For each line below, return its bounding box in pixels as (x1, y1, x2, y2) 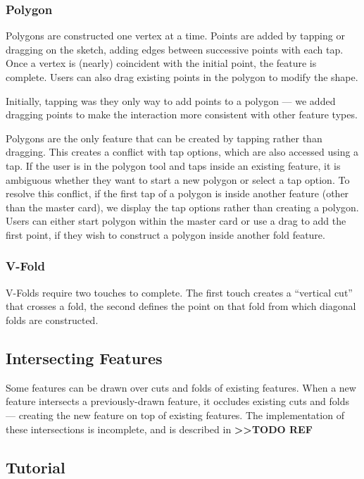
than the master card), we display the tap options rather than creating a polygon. (6, 199, 359, 214)
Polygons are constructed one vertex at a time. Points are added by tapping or (6, 28, 345, 43)
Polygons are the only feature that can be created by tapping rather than (6, 130, 322, 145)
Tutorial (6, 456, 65, 478)
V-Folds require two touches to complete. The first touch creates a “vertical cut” (6, 285, 353, 299)
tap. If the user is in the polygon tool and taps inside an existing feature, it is (6, 158, 341, 173)
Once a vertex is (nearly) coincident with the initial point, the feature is (6, 56, 317, 70)
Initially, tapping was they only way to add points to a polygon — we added (6, 93, 336, 108)
